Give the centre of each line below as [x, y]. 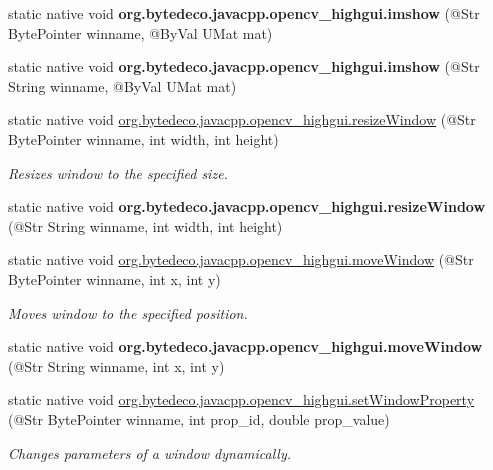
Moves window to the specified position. [128, 312]
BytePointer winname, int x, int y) [114, 278]
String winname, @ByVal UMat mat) [122, 85]
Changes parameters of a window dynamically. [150, 452]
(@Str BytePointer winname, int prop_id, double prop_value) [199, 418]
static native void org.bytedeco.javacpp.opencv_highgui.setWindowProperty [241, 399]
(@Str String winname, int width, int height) [145, 225]
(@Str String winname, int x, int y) [116, 365]
